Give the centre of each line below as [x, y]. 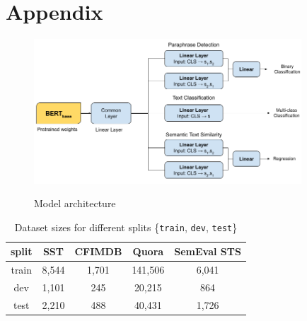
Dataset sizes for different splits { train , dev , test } [126, 227]
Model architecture [75, 203]
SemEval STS [208, 251]
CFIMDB [98, 251]
